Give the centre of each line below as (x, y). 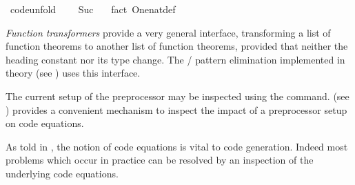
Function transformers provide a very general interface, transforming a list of (168, 32)
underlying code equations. (62, 173)
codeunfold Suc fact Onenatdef (93, 9)
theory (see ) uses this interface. (73, 73)
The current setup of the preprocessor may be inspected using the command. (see (177, 96)
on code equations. (45, 123)
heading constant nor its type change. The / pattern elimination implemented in (175, 59)
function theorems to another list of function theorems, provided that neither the (177, 46)
